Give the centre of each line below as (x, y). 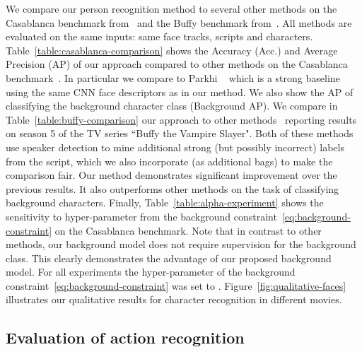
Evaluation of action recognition (125, 338)
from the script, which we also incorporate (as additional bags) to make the (169, 161)
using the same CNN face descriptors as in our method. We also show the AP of (180, 92)
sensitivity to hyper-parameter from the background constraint (141, 216)
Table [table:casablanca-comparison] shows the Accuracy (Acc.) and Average (172, 50)
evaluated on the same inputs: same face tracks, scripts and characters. (159, 36)
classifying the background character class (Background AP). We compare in (172, 106)
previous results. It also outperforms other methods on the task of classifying (173, 188)
